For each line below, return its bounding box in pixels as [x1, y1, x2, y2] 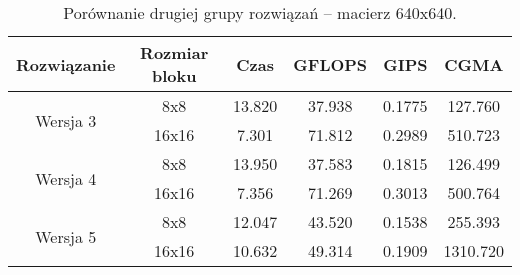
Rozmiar [140, 41, 209, 64]
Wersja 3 [35, 108, 97, 132]
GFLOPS [293, 52, 368, 76]
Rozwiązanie [16, 52, 116, 76]
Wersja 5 [35, 224, 97, 248]
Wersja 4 [35, 166, 97, 190]
